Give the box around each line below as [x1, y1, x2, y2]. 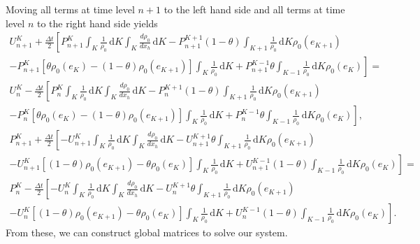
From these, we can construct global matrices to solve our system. [6, 225, 288, 240]
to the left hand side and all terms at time [164, 2, 345, 16]
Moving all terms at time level [6, 2, 135, 16]
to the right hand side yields [36, 15, 158, 30]
